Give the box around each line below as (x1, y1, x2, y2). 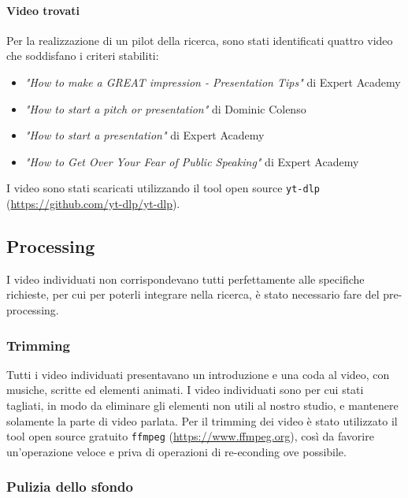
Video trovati (6, 2, 80, 18)
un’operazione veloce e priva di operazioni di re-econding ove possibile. (6, 443, 347, 459)
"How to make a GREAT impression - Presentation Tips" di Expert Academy (24, 73, 401, 90)
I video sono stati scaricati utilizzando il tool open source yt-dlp (6, 180, 320, 196)
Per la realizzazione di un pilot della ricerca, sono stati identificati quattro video (6, 32, 393, 48)
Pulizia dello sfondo (6, 477, 133, 496)
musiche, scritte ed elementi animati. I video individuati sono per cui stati (6, 381, 364, 398)
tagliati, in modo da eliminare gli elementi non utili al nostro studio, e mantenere (6, 397, 399, 413)
